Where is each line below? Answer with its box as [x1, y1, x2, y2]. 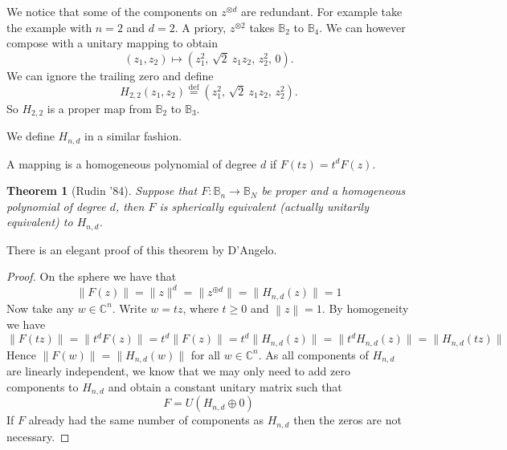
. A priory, [174, 18, 227, 35]
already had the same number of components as [28, 411, 264, 428]
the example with [6, 18, 92, 35]
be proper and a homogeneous [261, 182, 406, 199]
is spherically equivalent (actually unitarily [159, 197, 369, 214]
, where [182, 299, 219, 316]
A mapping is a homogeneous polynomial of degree [6, 155, 257, 172]
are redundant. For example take [240, 3, 403, 19]
